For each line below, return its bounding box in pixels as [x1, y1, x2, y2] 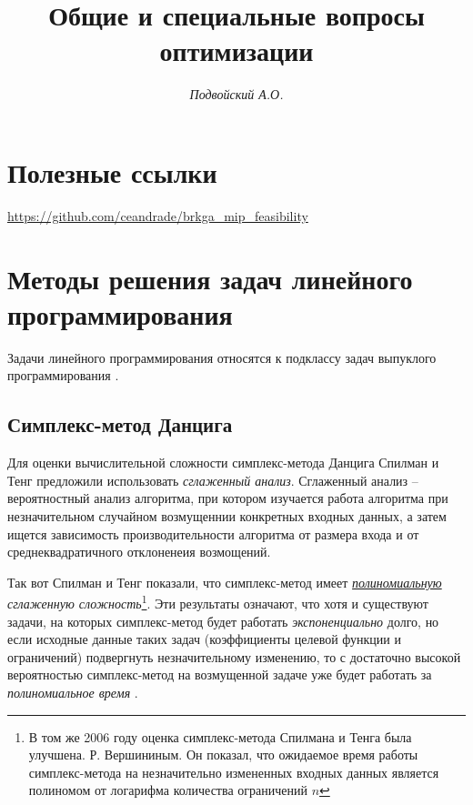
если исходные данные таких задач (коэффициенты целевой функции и [7, 629, 401, 649]
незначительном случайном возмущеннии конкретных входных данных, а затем [7, 506, 447, 525]
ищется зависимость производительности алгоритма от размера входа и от [7, 524, 419, 543]
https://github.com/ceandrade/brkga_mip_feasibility [7, 206, 308, 225]
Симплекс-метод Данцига [7, 410, 233, 438]
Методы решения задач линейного [7, 259, 413, 297]
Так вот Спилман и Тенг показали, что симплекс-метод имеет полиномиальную [7, 572, 442, 591]
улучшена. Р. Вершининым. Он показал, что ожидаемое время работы [28, 745, 418, 764]
